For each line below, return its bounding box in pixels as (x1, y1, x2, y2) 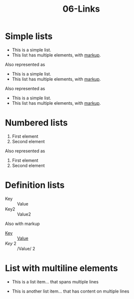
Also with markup (5, 221, 40, 226)
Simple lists (5, 31, 53, 42)
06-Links (62, 3, 100, 15)
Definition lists (5, 180, 65, 191)
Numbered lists (5, 117, 68, 129)
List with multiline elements (5, 263, 118, 274)
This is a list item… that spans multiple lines (12, 279, 99, 284)
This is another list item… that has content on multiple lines (12, 288, 130, 294)
